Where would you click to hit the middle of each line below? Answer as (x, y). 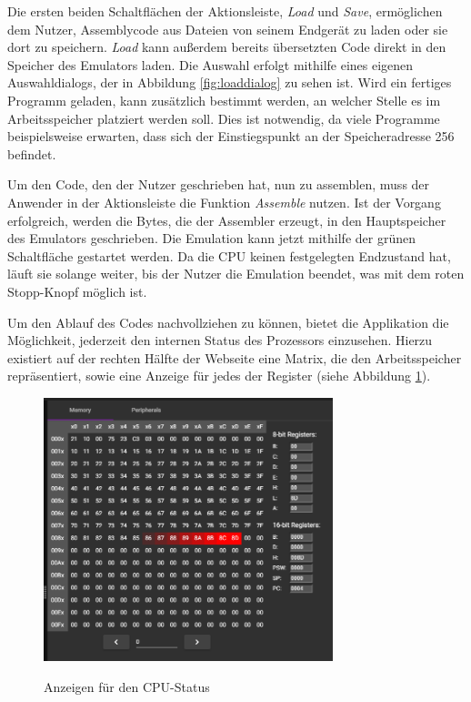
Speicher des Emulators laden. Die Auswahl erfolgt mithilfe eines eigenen (210, 64)
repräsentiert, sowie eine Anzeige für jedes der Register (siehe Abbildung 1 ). (219, 376)
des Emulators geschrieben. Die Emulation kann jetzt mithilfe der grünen (211, 238)
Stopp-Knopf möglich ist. (77, 291)
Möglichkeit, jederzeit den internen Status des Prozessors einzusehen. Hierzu (220, 340)
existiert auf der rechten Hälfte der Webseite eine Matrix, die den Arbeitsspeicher (235, 357)
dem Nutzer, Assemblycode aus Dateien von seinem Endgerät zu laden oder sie (228, 29)
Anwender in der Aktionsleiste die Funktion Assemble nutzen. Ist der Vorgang (224, 202)
